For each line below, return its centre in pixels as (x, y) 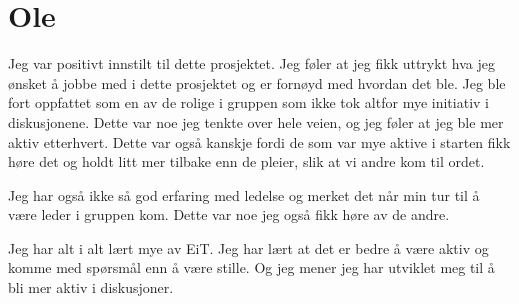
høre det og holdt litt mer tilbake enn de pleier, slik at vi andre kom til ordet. (246, 161)
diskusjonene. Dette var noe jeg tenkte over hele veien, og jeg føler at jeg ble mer (256, 121)
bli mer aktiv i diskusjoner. (91, 287)
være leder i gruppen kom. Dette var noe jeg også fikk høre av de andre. (229, 214)
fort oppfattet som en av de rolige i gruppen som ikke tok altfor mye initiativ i (248, 102)
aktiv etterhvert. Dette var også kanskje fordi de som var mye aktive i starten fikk (259, 141)
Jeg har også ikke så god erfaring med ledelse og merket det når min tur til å (244, 194)
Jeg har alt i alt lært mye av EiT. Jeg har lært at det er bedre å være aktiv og (248, 247)
